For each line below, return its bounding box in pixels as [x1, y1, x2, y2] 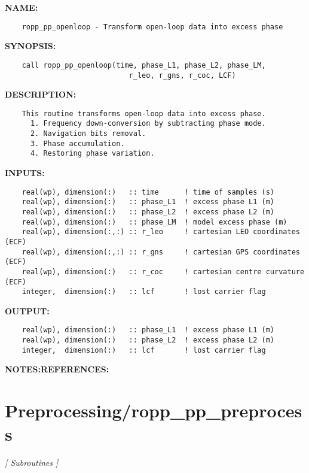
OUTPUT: [5, 304, 50, 317]
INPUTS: [5, 166, 45, 179]
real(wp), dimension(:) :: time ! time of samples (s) [22, 187, 275, 196]
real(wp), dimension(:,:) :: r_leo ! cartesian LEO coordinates [22, 228, 300, 236]
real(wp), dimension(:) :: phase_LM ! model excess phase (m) [22, 217, 287, 226]
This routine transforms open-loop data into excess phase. [22, 109, 266, 118]
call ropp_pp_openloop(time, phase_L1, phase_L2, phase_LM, [22, 60, 266, 69]
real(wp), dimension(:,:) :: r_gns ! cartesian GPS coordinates [22, 247, 300, 256]
